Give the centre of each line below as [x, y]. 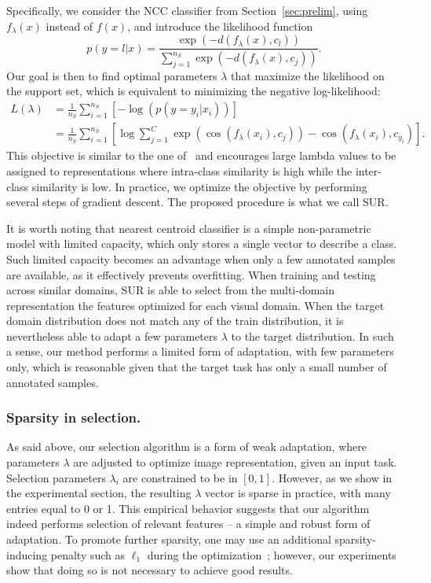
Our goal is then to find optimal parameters [112, 75]
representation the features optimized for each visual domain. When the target [195, 305]
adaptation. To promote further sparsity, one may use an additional [169, 539]
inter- [368, 170]
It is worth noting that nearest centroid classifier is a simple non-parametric [189, 228]
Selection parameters [56, 477]
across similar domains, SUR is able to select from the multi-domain [171, 290]
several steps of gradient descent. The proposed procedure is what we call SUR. [197, 202]
